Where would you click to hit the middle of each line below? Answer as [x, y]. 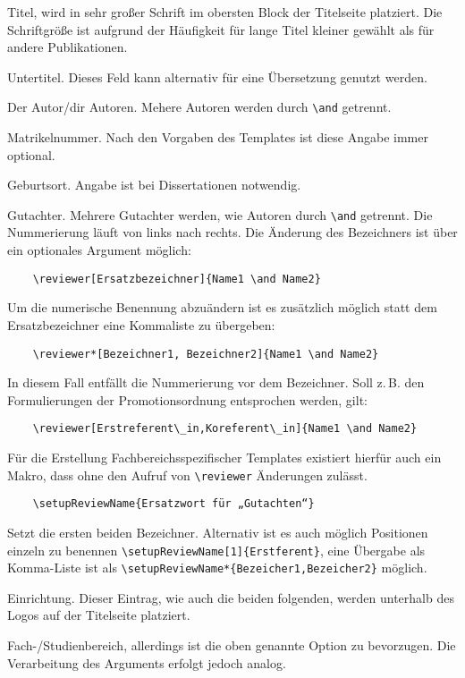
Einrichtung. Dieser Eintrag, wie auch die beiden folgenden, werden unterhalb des [231, 597]
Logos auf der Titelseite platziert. [99, 615]
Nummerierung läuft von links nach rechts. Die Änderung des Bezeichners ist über [232, 232]
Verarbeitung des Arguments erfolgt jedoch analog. [147, 662]
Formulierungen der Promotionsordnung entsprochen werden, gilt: [187, 399]
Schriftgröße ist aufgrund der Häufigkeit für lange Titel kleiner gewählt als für [221, 29]
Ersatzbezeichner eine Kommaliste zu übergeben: [141, 324]
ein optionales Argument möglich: [99, 250]
